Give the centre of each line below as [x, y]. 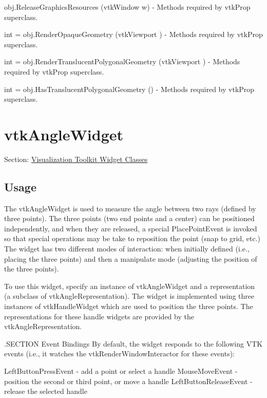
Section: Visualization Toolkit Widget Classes [76, 159]
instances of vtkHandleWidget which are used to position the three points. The [129, 306]
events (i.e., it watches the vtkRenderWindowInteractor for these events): [120, 354]
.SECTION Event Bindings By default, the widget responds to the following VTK [133, 343]
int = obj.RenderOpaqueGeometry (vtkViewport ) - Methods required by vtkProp [133, 34]
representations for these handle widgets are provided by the [99, 316]
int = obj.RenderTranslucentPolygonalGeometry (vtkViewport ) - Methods [122, 61]
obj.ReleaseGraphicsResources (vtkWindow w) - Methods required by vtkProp [127, 7]
